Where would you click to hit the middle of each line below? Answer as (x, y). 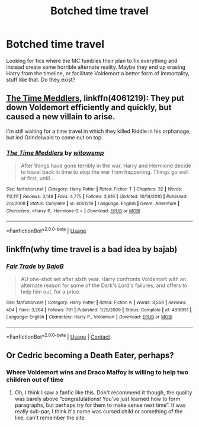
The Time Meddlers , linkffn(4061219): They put (95, 98)
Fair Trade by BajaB (35, 266)
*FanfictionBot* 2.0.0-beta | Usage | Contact (58, 336)
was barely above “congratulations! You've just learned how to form (97, 399)
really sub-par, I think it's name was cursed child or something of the (99, 412)
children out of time (35, 380)
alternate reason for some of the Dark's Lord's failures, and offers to (104, 285)
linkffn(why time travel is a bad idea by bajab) (92, 249)
